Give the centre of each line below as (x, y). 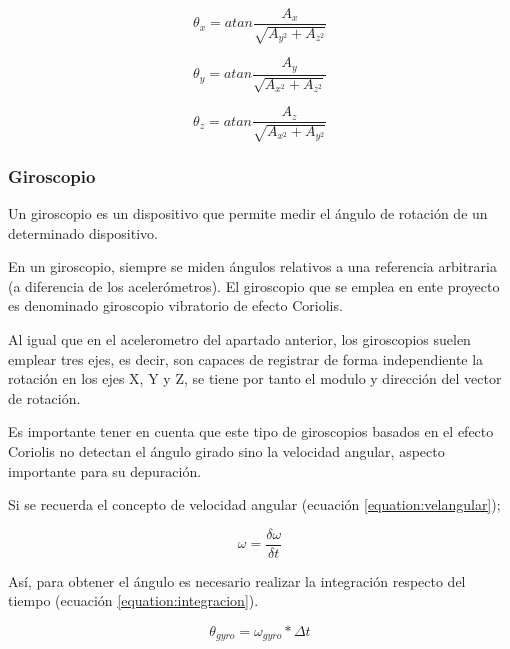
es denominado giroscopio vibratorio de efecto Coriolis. (175, 305)
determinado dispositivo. (83, 232)
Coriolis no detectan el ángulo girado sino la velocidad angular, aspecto (226, 450)
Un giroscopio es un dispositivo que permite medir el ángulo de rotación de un (248, 213)
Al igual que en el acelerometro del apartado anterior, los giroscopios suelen (239, 338)
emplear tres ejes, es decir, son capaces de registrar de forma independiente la (246, 358)
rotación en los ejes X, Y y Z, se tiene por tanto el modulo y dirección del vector (255, 378)
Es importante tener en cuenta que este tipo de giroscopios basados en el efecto (251, 431)
